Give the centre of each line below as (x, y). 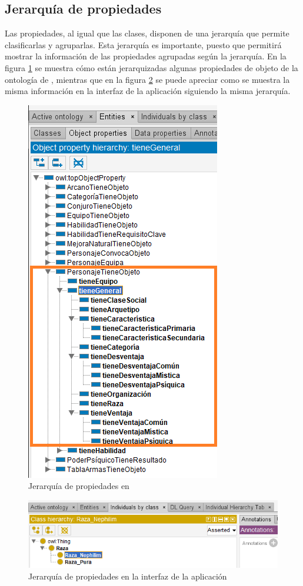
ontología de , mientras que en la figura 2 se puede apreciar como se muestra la (147, 79)
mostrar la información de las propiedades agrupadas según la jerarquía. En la (146, 56)
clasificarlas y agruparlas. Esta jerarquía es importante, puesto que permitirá (143, 44)
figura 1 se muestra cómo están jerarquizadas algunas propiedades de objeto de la (151, 67)
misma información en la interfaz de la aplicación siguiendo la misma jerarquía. (148, 91)
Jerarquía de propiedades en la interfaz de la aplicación (128, 576)
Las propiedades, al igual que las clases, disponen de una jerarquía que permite (147, 33)
